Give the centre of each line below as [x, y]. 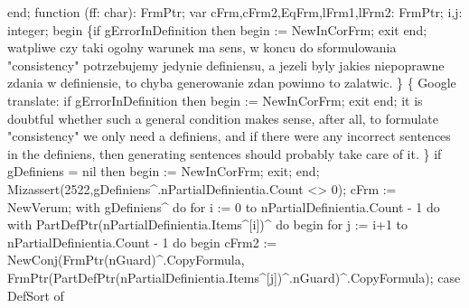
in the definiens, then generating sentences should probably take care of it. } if [225, 153]
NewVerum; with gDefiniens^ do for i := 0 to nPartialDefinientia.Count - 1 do [224, 206]
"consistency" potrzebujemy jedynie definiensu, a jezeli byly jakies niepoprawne [226, 65]
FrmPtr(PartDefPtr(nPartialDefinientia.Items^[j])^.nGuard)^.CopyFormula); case [234, 277]
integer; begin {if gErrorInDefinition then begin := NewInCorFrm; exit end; [217, 29]
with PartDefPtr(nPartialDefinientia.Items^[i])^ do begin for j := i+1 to [208, 224]
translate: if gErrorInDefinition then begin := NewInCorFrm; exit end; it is [215, 100]
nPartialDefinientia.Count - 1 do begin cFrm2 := [142, 242]
